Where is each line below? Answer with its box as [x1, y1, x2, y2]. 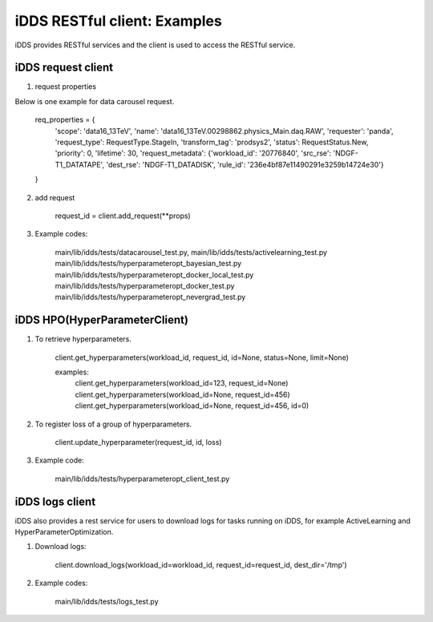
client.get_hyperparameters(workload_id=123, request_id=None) [75, 378, 289, 388]
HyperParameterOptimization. [14, 527, 114, 537]
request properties [34, 82, 96, 91]
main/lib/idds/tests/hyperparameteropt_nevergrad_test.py [55, 293, 246, 302]
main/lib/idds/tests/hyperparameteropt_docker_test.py [55, 281, 235, 290]
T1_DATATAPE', [55, 160, 104, 169]
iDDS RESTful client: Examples [14, 12, 222, 30]
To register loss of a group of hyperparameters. [34, 419, 192, 429]
